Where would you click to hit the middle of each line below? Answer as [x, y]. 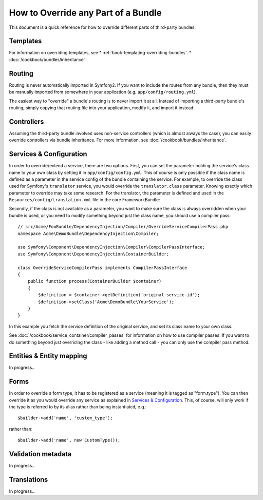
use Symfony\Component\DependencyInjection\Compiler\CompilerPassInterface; [112, 247]
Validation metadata [40, 454]
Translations [28, 479]
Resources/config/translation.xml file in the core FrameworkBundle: [85, 200]
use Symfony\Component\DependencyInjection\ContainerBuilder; [94, 254]
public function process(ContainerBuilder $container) [94, 281]
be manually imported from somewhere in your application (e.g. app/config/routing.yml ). [103, 92]
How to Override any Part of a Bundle [85, 13]
